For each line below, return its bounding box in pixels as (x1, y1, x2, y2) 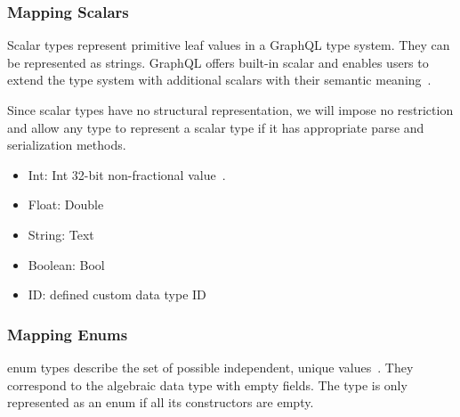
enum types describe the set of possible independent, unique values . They (7, 357, 414, 376)
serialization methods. (7, 135, 126, 154)
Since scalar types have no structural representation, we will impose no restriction (7, 101, 454, 119)
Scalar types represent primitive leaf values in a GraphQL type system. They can (7, 36, 450, 54)
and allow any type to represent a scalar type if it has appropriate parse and (7, 118, 424, 136)
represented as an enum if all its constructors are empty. (7, 393, 314, 412)
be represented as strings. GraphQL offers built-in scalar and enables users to (7, 53, 429, 71)
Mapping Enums (7, 323, 128, 345)
